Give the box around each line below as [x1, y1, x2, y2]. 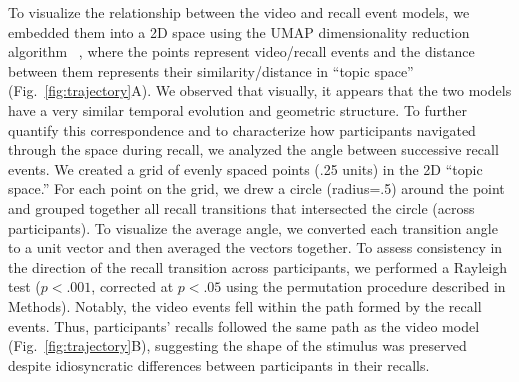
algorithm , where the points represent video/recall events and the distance [8, 41, 475, 62]
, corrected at [91, 276, 174, 297]
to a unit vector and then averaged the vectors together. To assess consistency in [8, 237, 503, 258]
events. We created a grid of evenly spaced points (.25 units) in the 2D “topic [8, 158, 483, 179]
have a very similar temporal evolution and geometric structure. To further [8, 99, 467, 120]
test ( [8, 276, 41, 297]
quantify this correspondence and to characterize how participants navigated [8, 119, 476, 140]
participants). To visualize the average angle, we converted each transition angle [8, 217, 498, 238]
